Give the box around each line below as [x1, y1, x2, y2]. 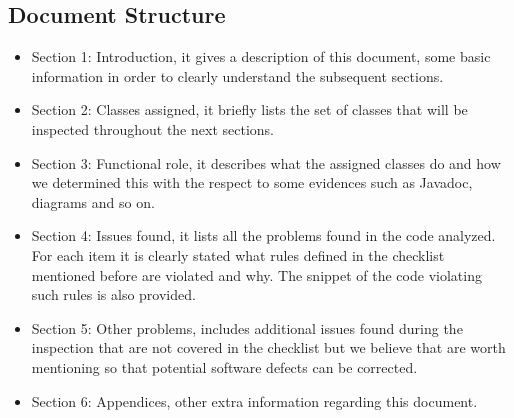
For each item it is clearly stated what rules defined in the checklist [31, 244, 445, 265]
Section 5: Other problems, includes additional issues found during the [31, 317, 463, 338]
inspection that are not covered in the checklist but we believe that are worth [31, 337, 506, 358]
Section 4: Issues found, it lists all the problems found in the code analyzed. [31, 225, 496, 246]
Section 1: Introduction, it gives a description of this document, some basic [31, 46, 491, 67]
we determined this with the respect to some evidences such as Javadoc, [31, 172, 473, 193]
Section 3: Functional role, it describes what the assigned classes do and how [31, 152, 501, 173]
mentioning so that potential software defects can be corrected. [31, 356, 418, 377]
